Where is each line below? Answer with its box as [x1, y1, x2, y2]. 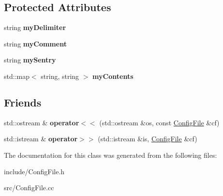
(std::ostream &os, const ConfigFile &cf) [99, 117, 220, 127]
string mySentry [4, 55, 56, 65]
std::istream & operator [4, 134, 78, 144]
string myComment [4, 38, 67, 48]
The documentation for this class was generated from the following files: [4, 150, 217, 160]
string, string [41, 71, 79, 81]
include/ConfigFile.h [4, 166, 65, 176]
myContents [92, 71, 134, 81]
